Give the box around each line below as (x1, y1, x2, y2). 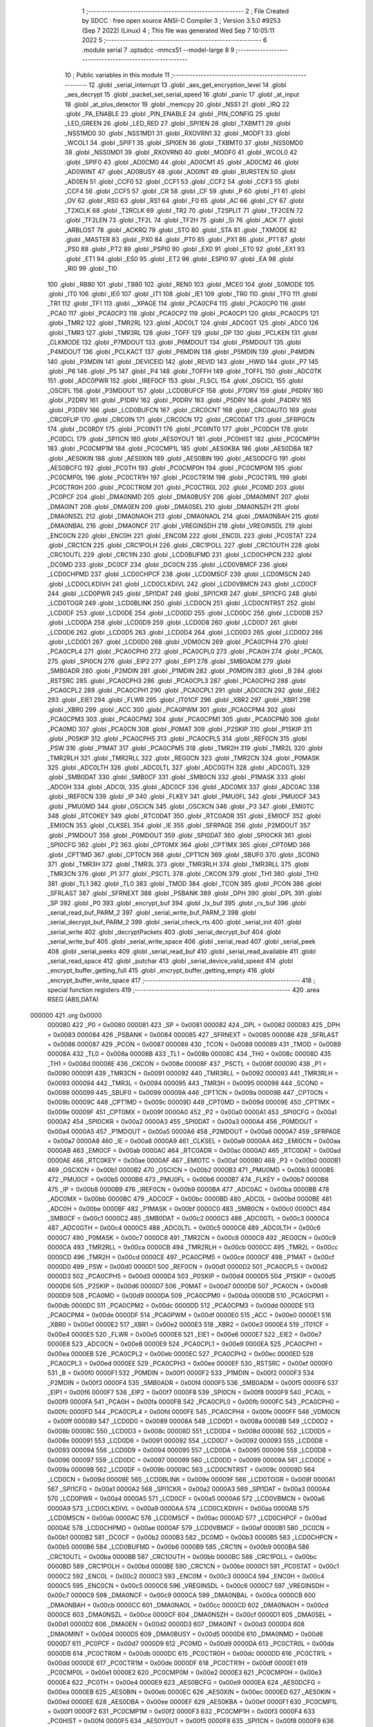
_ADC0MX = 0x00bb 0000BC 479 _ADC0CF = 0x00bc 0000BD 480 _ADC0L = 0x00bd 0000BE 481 (47, 1195, 332, 1203)
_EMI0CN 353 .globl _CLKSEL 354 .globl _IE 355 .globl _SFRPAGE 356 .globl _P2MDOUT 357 (47, 821, 311, 830)
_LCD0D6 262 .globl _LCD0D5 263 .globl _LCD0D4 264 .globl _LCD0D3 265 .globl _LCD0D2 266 (47, 628, 323, 636)
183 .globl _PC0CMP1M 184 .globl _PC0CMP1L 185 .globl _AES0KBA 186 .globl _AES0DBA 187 (47, 444, 314, 452)
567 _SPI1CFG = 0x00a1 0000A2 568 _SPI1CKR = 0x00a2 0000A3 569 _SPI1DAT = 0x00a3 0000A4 (47, 1485, 331, 1493)
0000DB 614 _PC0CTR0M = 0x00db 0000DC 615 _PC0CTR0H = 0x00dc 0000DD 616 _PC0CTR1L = (47, 1649, 333, 1657)
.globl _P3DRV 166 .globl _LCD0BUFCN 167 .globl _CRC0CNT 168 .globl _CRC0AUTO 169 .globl (47, 405, 317, 414)
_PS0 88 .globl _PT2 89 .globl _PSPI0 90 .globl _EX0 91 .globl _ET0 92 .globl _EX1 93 (64, 245, 305, 254)
